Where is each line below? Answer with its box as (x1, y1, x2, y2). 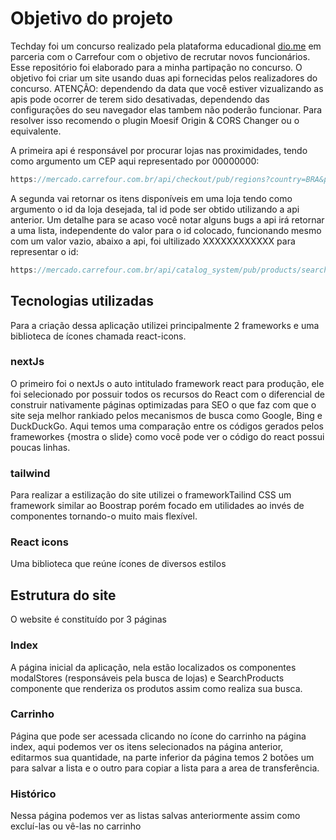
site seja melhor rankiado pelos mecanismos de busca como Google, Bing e (10, 409, 323, 421)
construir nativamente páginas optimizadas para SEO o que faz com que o (10, 398, 317, 411)
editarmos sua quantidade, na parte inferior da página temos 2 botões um (10, 751, 315, 763)
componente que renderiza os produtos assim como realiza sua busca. (10, 682, 303, 694)
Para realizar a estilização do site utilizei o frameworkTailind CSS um (10, 489, 292, 501)
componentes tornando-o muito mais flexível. (10, 510, 198, 522)
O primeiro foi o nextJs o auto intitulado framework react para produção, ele (10, 377, 325, 389)
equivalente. (10, 125, 62, 137)
